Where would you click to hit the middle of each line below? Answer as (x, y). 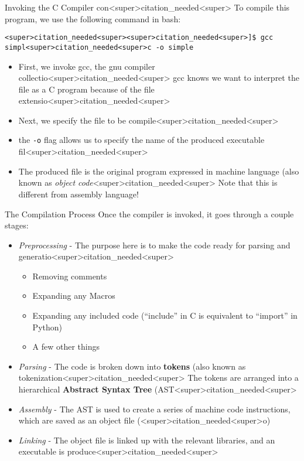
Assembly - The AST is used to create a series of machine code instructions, (154, 409)
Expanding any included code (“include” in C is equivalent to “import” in (165, 315)
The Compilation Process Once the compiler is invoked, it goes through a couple (149, 214)
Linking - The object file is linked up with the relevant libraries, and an (147, 440)
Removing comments (70, 276)
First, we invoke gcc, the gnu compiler (87, 66)
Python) (47, 327)
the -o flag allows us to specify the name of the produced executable (141, 140)
